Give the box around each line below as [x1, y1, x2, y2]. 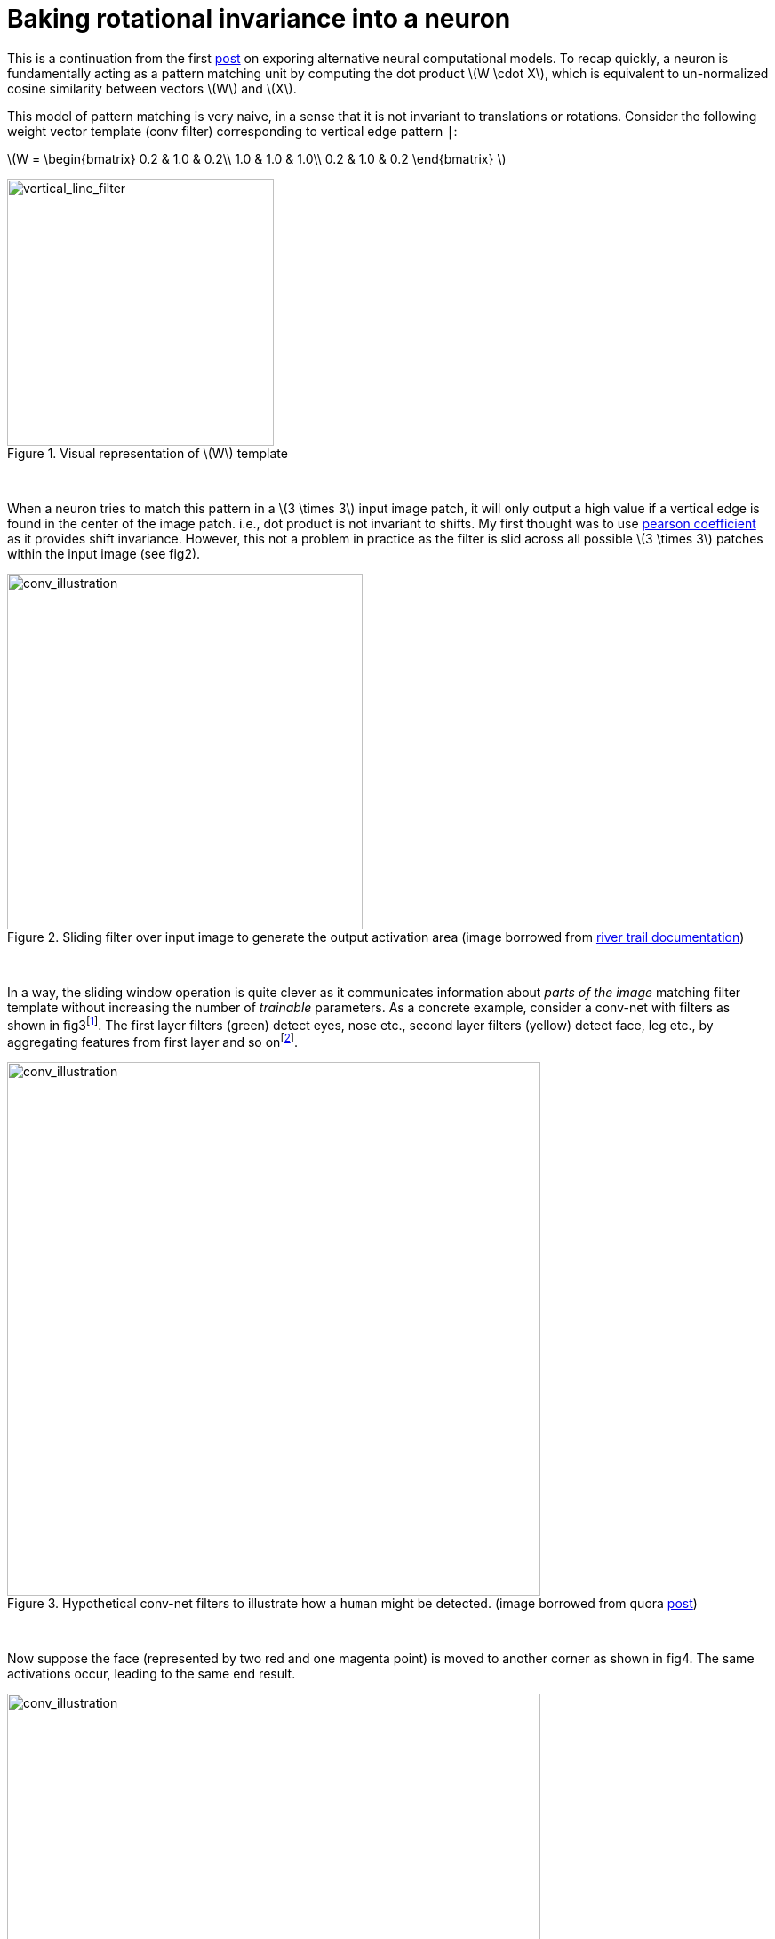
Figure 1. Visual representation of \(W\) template [7, 445, 288, 461]
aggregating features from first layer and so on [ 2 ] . [7, 1032, 299, 1050]
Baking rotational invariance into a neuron [7, 4, 511, 34]
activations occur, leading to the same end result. [7, 1666, 296, 1682]
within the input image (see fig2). [7, 545, 201, 561]
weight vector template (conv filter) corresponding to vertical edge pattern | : [7, 123, 458, 139]
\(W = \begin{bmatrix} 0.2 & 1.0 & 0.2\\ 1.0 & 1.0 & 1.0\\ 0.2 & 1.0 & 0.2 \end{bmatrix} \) [7, 150, 507, 166]
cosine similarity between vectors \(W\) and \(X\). [7, 80, 297, 96]
